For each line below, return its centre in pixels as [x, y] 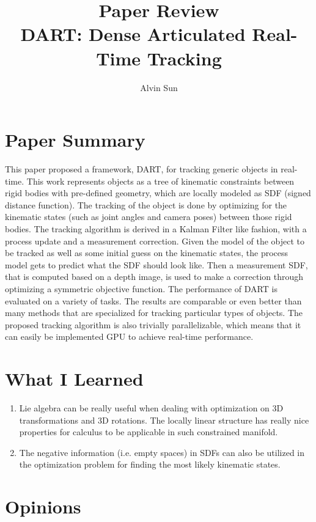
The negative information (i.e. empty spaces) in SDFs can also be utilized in [162, 452]
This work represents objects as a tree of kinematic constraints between [160, 181]
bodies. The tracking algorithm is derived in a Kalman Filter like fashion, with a [156, 229]
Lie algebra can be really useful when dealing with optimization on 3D [151, 408]
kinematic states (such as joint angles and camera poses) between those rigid [149, 217]
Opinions [43, 506]
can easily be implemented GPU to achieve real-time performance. [129, 336]
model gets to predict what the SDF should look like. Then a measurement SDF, [156, 264]
